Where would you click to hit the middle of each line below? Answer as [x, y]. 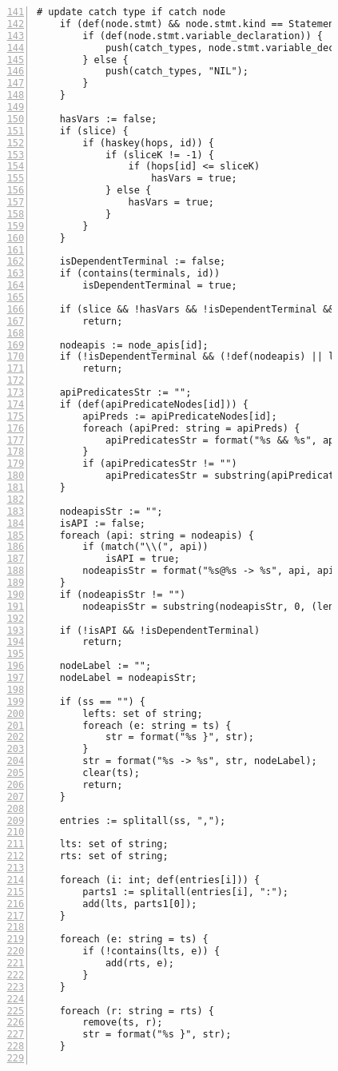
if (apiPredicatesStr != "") [160, 464]
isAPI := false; [103, 523]
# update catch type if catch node [131, 12]
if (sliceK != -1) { [159, 155]
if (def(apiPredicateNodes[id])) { [154, 404]
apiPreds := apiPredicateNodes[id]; [180, 416]
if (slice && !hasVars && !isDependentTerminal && [197, 309]
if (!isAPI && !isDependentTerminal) [160, 630]
